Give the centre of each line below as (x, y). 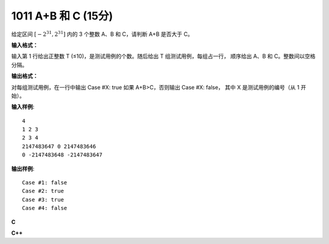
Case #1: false (45, 183)
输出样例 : (23, 169)
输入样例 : (23, 107)
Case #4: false (45, 208)
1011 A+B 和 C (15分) (62, 16)
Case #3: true (43, 200)
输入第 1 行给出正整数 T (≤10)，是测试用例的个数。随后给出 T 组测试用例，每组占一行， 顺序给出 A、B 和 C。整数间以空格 (164, 56)
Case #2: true (43, 191)
